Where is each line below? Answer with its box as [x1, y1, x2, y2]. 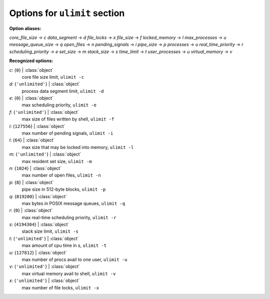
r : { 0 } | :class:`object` [9, 207, 53, 213]
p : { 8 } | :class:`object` [9, 179, 54, 185]
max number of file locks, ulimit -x [21, 284, 99, 290]
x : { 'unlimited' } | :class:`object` [9, 277, 80, 283]
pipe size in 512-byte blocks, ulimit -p [21, 186, 106, 193]
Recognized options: [9, 58, 53, 64]
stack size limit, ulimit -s [21, 228, 78, 234]
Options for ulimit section [9, 8, 125, 19]
